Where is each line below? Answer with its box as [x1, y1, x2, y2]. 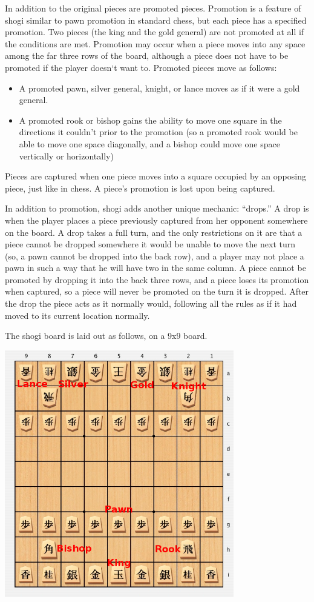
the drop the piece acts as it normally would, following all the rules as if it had [5, 297, 297, 310]
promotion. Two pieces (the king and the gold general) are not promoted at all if [5, 25, 304, 38]
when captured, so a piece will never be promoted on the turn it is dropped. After [5, 285, 309, 298]
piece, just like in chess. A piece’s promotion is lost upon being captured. [5, 181, 275, 194]
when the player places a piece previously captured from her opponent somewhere [5, 213, 308, 226]
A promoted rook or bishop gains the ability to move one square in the [19, 113, 282, 126]
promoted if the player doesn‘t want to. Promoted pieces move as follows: [5, 61, 277, 73]
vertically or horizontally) [19, 149, 114, 162]
